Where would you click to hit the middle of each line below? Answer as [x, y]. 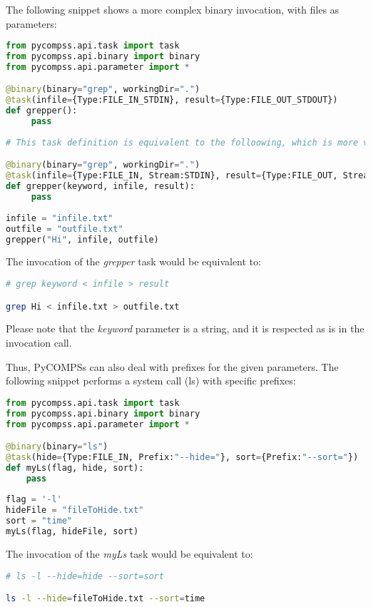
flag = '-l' [34, 500]
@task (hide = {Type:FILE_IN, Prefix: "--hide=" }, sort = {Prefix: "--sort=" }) [182, 457]
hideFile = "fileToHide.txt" [75, 510]
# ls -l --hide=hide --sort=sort [85, 576]
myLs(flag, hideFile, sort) [72, 532]
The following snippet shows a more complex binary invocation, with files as [173, 9]
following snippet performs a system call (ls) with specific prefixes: [151, 381]
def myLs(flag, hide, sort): [75, 468]
